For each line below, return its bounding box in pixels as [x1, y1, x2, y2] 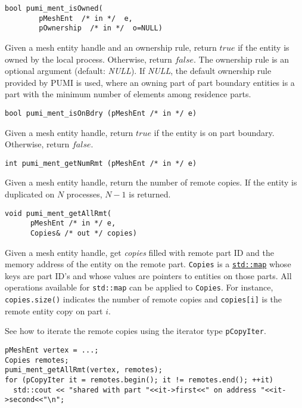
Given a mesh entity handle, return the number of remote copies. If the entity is [5, 176, 297, 188]
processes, [66, 188, 102, 200]
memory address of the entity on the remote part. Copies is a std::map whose [5, 258, 291, 270]
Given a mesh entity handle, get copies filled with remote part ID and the [5, 246, 274, 258]
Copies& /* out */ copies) [30, 228, 137, 237]
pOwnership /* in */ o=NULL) [39, 24, 163, 33]
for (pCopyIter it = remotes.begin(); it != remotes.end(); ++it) [5, 375, 274, 384]
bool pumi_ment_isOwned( [5, 4, 103, 13]
